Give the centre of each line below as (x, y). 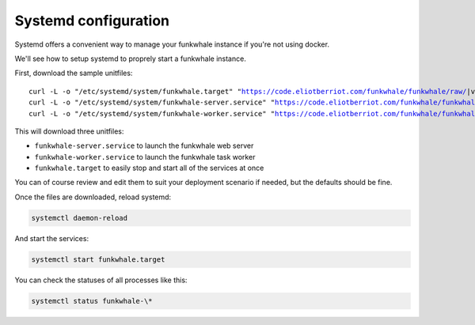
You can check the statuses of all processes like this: (101, 280)
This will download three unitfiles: (69, 131)
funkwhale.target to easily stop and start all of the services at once (149, 168)
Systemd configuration (92, 21)
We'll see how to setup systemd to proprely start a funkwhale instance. (131, 59)
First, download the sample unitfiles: (74, 73)
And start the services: (52, 238)
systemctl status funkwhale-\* (92, 301)
